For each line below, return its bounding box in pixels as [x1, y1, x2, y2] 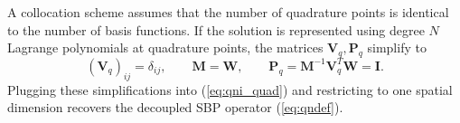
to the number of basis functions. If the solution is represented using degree [7, 20, 425, 39]
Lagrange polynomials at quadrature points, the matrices [7, 38, 324, 57]
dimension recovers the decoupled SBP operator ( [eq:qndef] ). [7, 98, 343, 117]
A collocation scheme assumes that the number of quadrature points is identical [7, 3, 449, 21]
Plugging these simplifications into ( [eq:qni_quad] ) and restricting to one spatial [7, 80, 453, 99]
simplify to [367, 38, 427, 57]
